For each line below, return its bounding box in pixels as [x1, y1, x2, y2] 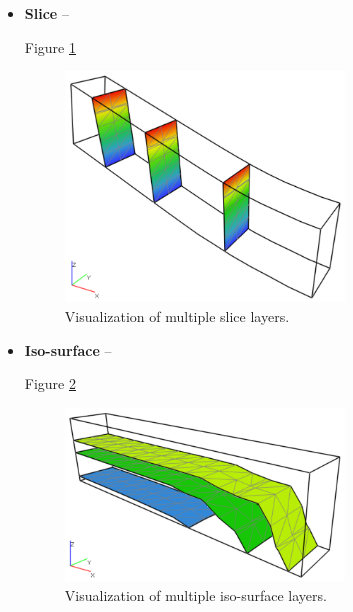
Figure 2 [24, 373, 76, 394]
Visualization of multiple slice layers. [64, 305, 290, 326]
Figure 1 [24, 36, 76, 57]
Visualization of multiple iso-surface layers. [64, 584, 327, 605]
